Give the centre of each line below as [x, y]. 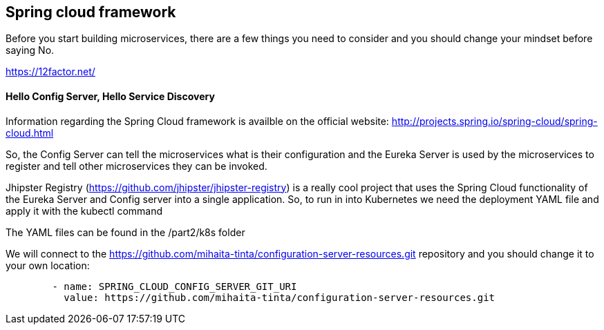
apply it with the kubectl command [84, 211]
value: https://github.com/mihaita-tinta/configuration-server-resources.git [280, 297]
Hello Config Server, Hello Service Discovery [110, 97]
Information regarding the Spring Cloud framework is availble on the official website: [197, 121]
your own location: [48, 265]
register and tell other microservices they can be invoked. [136, 166]
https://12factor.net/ [50, 72]
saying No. [30, 50]
